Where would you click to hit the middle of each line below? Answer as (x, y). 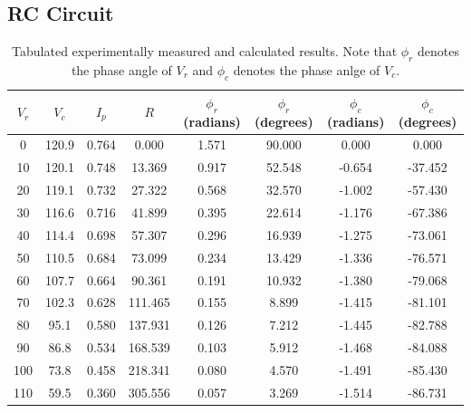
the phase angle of (121, 70)
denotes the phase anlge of (307, 70)
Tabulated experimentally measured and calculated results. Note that (205, 51)
